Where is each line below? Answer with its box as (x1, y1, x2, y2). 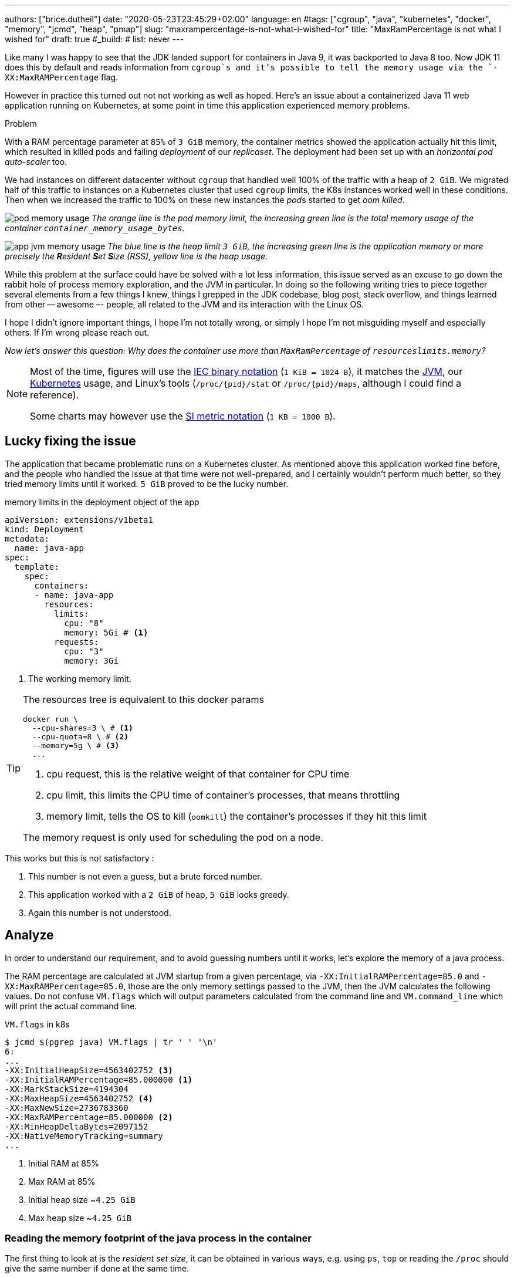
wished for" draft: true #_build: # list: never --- (5, 34, 184, 44)
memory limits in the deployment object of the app (5, 496, 199, 507)
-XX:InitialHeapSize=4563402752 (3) (5, 1065, 173, 1075)
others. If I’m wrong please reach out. (5, 327, 150, 337)
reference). (30, 389, 79, 401)
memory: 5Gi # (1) (64, 627, 148, 637)
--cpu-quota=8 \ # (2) (32, 732, 129, 741)
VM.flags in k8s (5, 1019, 70, 1029)
